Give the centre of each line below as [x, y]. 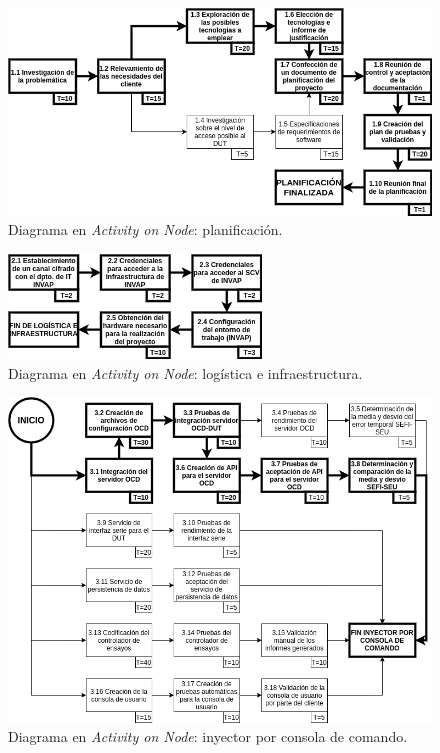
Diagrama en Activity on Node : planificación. [145, 229]
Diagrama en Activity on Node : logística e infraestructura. [185, 372]
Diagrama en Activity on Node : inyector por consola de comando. [208, 736]
